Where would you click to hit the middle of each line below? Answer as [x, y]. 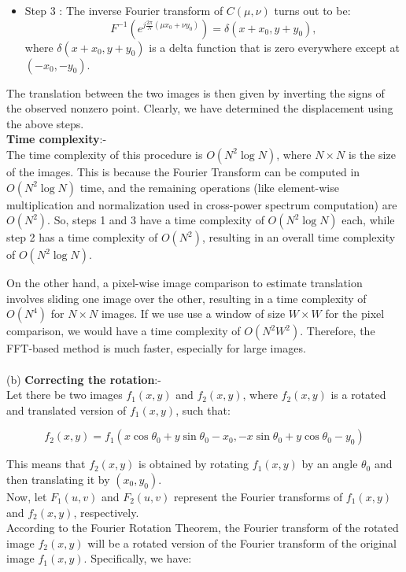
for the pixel [355, 314]
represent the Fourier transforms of [258, 496]
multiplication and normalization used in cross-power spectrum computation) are [202, 204]
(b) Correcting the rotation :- [84, 379]
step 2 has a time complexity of [82, 237]
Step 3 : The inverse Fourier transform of [124, 10]
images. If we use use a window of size [193, 314]
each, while [368, 220]
